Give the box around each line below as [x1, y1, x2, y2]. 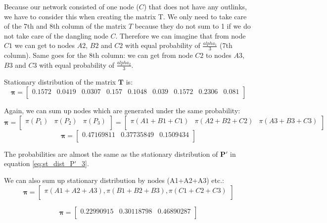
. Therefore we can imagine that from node [115, 30, 246, 41]
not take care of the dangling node [4, 30, 108, 41]
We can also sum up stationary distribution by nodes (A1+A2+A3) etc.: [4, 175, 224, 185]
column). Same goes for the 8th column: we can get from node [4, 50, 193, 60]
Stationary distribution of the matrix [4, 76, 116, 87]
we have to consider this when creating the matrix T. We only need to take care [4, 11, 247, 21]
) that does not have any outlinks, [143, 1, 247, 11]
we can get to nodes [14, 40, 75, 50]
